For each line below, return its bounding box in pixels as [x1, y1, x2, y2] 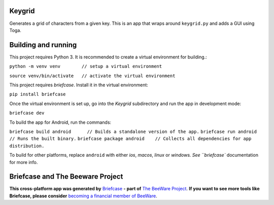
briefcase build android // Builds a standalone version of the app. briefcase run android [9, 128, 257, 134]
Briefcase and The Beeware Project [9, 173, 123, 181]
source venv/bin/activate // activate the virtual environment [9, 73, 176, 79]
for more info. [9, 159, 38, 165]
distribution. [9, 143, 45, 149]
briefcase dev [9, 110, 45, 116]
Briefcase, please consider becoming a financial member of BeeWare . [9, 193, 157, 199]
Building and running [9, 41, 77, 49]
